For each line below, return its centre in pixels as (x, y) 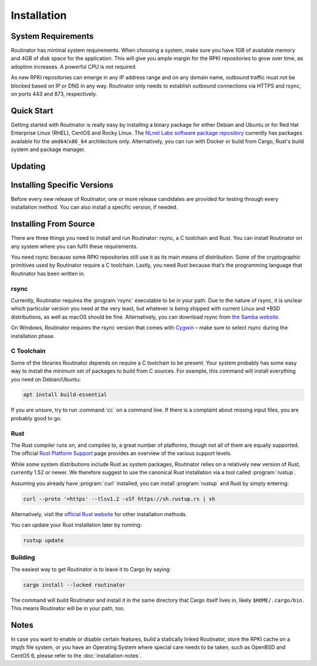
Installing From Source (53, 224)
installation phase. (33, 336)
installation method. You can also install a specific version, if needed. (95, 207)
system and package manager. (48, 149)
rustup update (43, 540)
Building (23, 557)
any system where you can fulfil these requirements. (74, 246)
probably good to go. (36, 418)
